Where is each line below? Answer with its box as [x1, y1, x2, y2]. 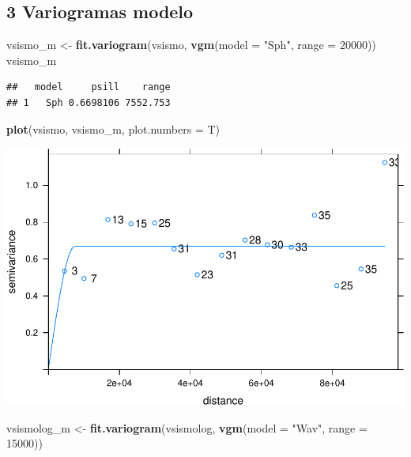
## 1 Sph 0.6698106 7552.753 [6, 96, 171, 108]
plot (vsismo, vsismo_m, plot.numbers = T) [6, 120, 221, 137]
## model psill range [6, 81, 171, 93]
